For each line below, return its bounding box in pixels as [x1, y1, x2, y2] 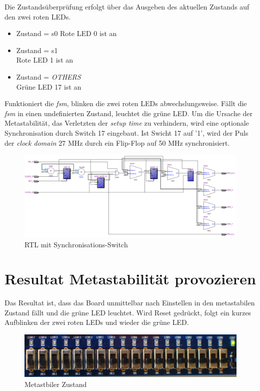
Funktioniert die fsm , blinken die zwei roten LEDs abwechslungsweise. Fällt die [4, 98, 247, 109]
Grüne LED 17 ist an [16, 81, 81, 92]
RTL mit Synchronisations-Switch [24, 239, 128, 249]
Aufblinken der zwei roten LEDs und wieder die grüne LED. [4, 317, 189, 327]
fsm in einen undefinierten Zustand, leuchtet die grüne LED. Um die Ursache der [4, 108, 253, 118]
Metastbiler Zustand [24, 378, 87, 389]
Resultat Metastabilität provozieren [4, 268, 256, 289]
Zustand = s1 [16, 45, 58, 55]
